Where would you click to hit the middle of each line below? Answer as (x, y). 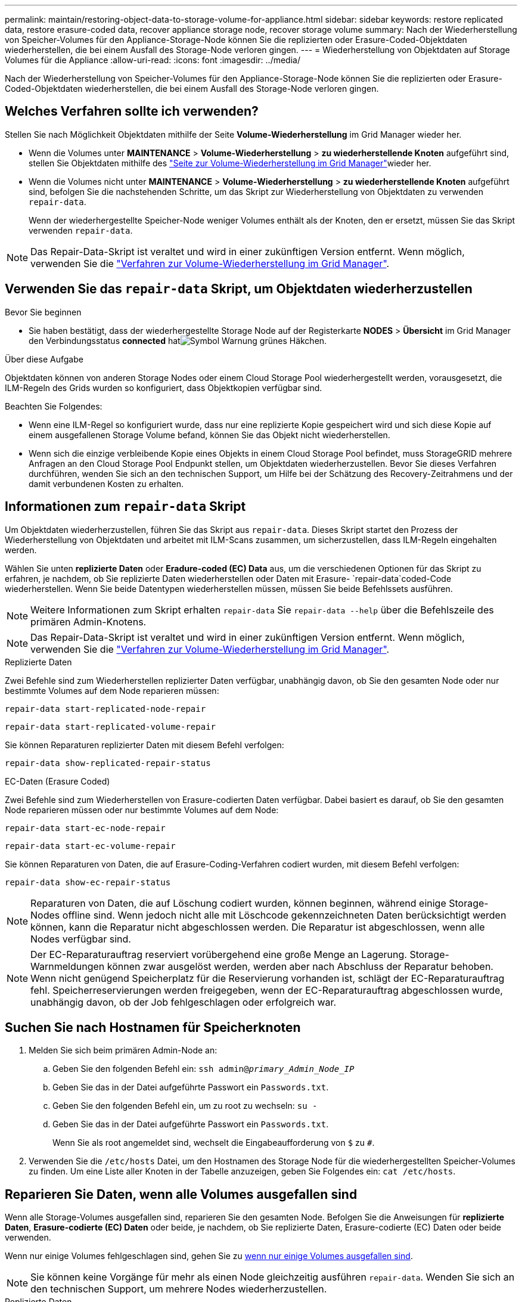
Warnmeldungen (68, 966)
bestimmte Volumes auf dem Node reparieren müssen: (112, 690)
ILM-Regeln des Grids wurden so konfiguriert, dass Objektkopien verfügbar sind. (164, 387)
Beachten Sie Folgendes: (54, 406)
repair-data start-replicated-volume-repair (111, 726)
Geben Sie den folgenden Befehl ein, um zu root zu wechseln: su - (185, 1106)
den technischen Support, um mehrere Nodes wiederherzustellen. (179, 1289)
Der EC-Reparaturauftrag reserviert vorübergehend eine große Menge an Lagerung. (219, 954)
